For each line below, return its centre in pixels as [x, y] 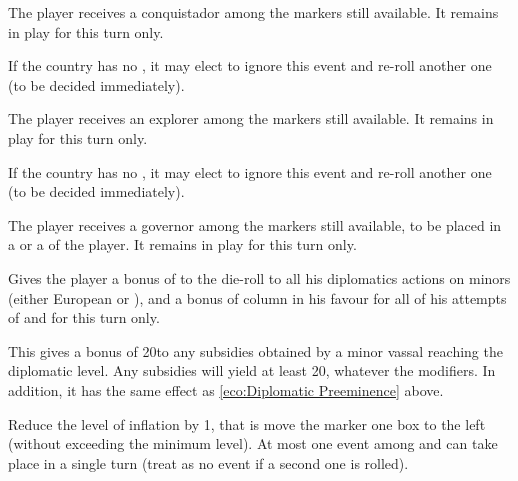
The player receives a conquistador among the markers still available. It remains [253, 12]
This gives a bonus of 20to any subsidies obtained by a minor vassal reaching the [255, 350]
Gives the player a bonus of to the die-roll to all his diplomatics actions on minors [259, 277]
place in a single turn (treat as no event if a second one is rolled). [208, 462]
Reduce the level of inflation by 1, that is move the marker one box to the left [247, 423]
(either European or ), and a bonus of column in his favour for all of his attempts [257, 297]
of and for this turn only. [84, 317]
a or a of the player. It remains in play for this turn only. [182, 244]
